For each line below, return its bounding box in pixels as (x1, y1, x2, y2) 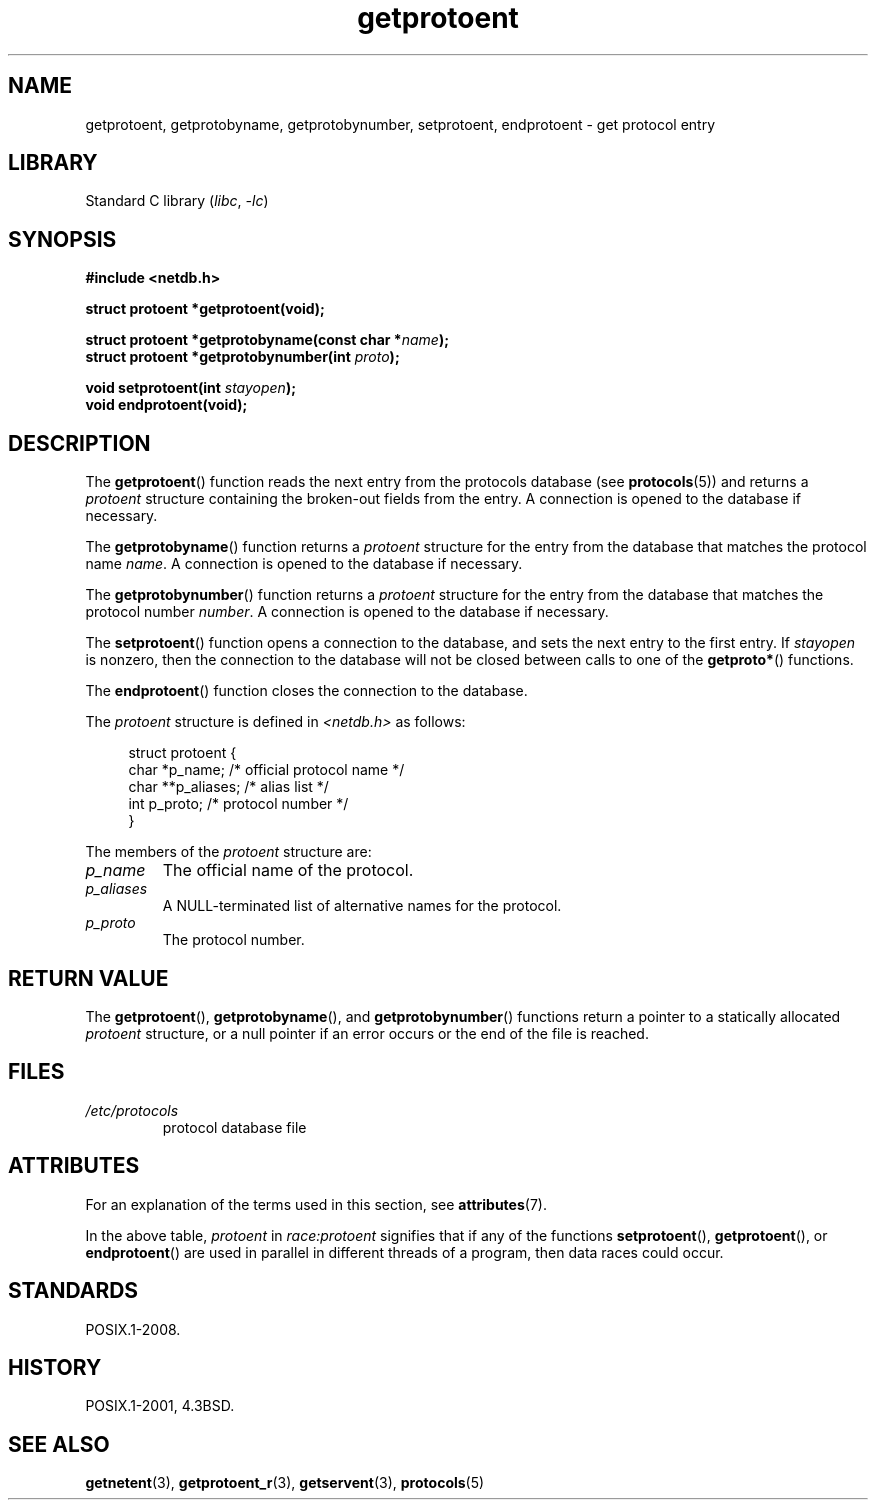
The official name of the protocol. (162, 860, 414, 881)
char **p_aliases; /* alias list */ (128, 778, 329, 796)
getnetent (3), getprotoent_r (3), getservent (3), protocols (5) (85, 1474, 485, 1492)
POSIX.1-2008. (85, 1320, 181, 1338)
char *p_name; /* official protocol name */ (128, 761, 405, 779)
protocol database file (162, 1118, 307, 1136)
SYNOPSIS (8, 226, 117, 252)
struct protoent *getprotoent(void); (85, 300, 325, 318)
